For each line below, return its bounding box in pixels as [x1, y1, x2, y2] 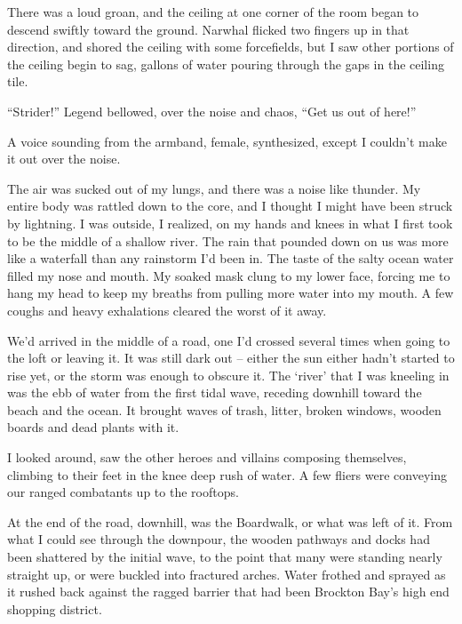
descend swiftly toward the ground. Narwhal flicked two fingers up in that [7, 20, 410, 38]
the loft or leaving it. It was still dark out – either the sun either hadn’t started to [7, 348, 455, 367]
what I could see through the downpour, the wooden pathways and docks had [7, 530, 430, 548]
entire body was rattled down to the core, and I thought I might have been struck [7, 196, 453, 215]
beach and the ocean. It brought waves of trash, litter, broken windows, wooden [7, 400, 442, 419]
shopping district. [7, 599, 102, 618]
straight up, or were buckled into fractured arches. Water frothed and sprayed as [7, 564, 446, 583]
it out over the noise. [7, 149, 121, 168]
